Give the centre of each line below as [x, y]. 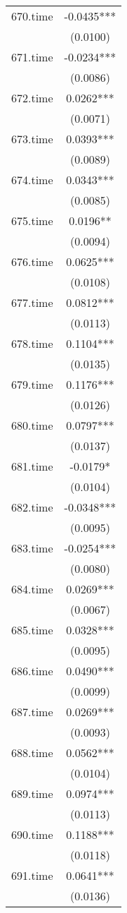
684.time [32, 589]
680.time [32, 425]
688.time [32, 752]
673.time [32, 139]
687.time [32, 712]
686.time [32, 671]
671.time [32, 57]
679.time [32, 384]
